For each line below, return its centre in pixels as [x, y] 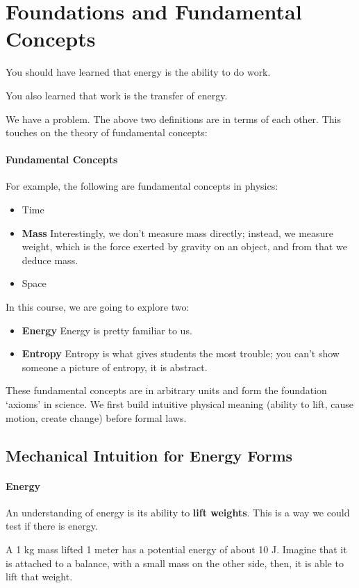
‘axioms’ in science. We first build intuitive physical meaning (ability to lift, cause [179, 404]
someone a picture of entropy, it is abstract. [115, 367]
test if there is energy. [52, 526]
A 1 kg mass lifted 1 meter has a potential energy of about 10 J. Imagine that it [176, 549]
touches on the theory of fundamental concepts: [107, 132]
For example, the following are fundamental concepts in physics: [142, 186]
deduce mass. [50, 260]
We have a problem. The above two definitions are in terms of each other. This [173, 119]
